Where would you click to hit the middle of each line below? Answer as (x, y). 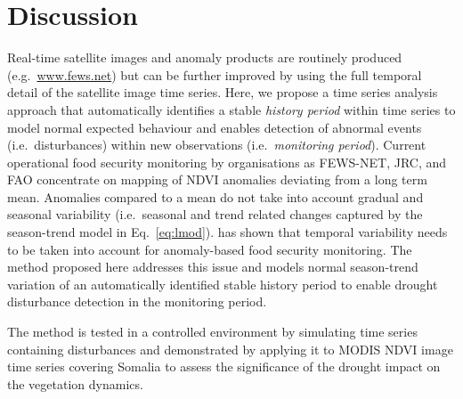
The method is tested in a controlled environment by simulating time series (212, 332)
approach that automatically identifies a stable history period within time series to (231, 109)
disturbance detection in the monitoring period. (137, 301)
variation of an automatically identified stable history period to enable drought (223, 284)
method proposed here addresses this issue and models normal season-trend (213, 267)
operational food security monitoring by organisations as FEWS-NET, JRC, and (227, 162)
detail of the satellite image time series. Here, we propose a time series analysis (223, 92)
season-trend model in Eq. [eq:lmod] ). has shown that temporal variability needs (227, 232)
